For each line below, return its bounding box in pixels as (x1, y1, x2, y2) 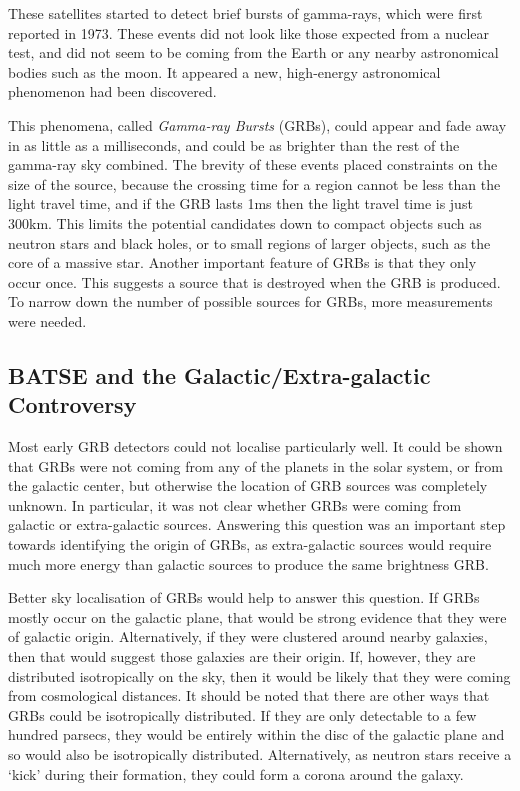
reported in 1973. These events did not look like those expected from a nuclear (8, 22, 490, 43)
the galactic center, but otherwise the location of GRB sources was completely (8, 475, 488, 496)
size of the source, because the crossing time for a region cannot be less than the (8, 173, 501, 194)
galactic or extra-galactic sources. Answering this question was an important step (8, 514, 506, 535)
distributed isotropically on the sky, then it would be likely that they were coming (8, 665, 511, 686)
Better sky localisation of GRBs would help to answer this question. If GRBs (8, 587, 480, 608)
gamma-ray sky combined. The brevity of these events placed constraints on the (8, 154, 498, 175)
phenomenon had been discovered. (8, 81, 217, 102)
